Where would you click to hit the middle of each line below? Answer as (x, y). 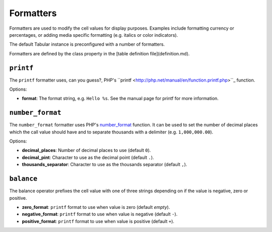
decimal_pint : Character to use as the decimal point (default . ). (88, 157)
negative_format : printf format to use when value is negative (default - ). (100, 214)
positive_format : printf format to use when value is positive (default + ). (98, 221)
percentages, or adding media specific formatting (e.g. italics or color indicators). (94, 35)
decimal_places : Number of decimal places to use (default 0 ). (86, 150)
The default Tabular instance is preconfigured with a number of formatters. (87, 44)
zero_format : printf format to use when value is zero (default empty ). (96, 207)
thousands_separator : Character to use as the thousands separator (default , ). (105, 165)
